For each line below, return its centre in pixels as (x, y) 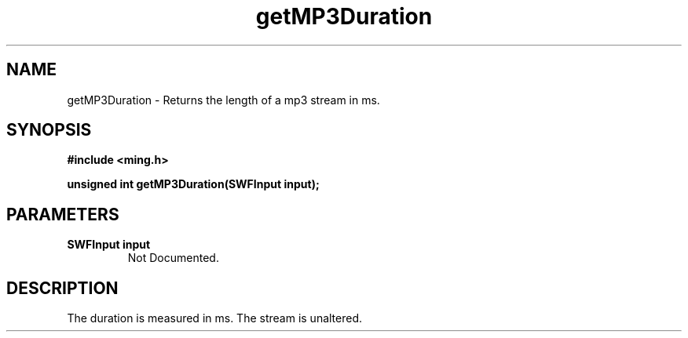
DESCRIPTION (62, 288)
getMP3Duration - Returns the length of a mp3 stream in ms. (223, 100)
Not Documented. (173, 258)
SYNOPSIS (49, 130)
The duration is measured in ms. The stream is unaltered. (215, 318)
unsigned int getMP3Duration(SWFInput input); (193, 184)
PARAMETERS (63, 214)
